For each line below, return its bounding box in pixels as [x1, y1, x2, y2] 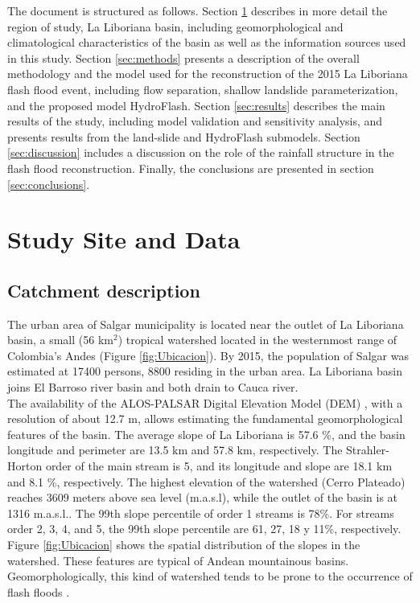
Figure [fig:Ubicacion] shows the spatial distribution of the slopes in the [7, 536, 360, 553]
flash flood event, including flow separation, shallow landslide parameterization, [7, 80, 398, 97]
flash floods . [7, 583, 70, 600]
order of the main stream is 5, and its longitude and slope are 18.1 [45, 457, 373, 474]
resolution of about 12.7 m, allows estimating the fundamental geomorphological [7, 410, 403, 427]
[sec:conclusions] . [7, 175, 90, 192]
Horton [7, 457, 43, 474]
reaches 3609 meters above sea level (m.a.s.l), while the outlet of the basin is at [7, 489, 398, 506]
